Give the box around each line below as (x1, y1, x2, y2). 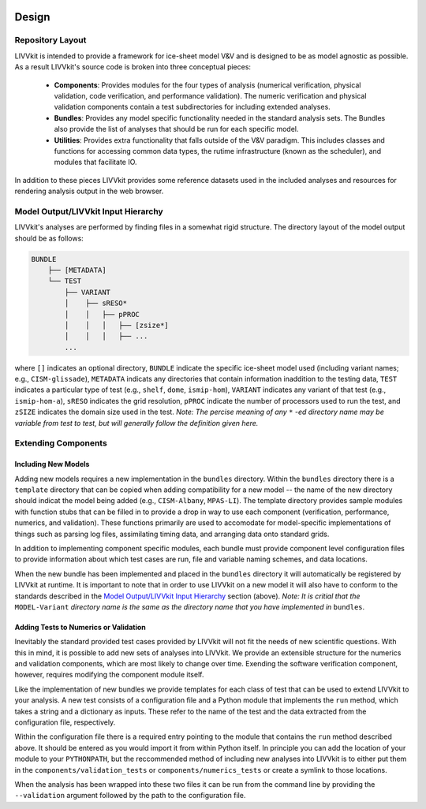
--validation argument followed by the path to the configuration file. (14, 791, 246, 800)
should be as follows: (14, 233, 84, 243)
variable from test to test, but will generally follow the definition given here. (14, 418, 259, 427)
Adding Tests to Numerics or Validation (14, 622, 146, 632)
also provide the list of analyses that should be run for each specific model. (54, 125, 299, 134)
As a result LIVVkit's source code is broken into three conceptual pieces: (14, 62, 252, 72)
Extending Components (14, 438, 108, 449)
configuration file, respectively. (14, 718, 116, 727)
